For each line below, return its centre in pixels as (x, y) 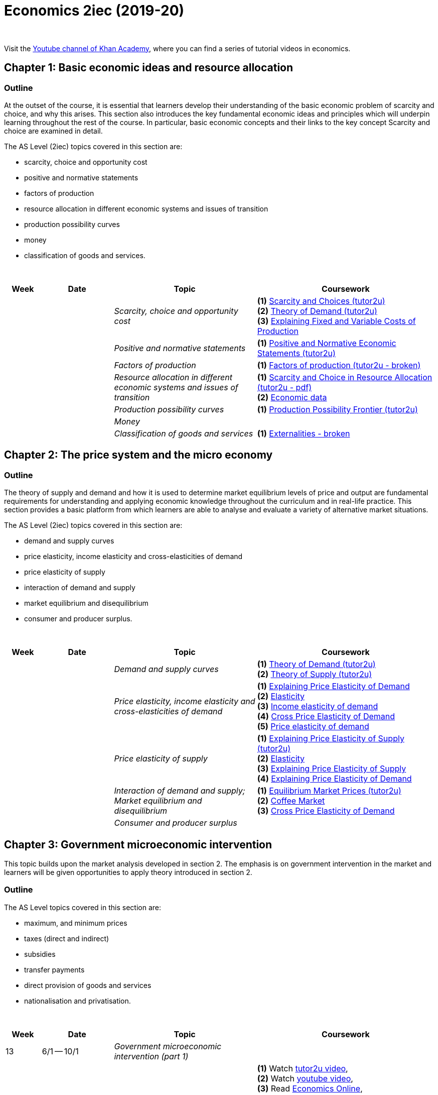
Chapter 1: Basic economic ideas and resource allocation (149, 68)
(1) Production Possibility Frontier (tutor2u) (337, 409)
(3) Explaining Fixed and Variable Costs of (336, 321)
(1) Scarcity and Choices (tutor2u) (321, 301)
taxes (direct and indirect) (67, 938)
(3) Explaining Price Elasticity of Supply (332, 769)
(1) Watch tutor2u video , (303, 1068)
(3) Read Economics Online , (310, 1088)
